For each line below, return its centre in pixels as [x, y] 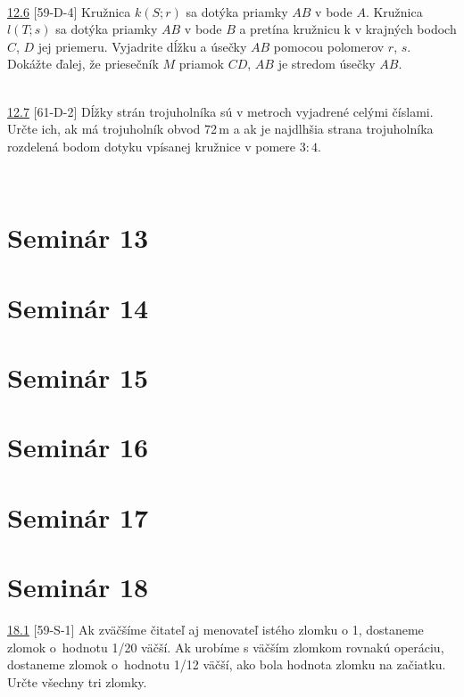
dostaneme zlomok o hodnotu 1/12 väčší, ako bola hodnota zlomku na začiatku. [227, 664]
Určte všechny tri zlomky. [77, 681]
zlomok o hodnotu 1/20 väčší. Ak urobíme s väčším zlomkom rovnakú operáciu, [226, 647]
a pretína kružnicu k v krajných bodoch [348, 29]
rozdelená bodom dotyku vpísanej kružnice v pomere [151, 146]
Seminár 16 [78, 447]
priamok [201, 64]
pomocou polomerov [329, 46]
